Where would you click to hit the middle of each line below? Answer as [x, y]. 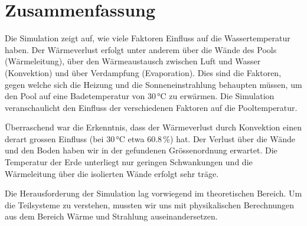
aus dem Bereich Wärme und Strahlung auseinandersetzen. [111, 216]
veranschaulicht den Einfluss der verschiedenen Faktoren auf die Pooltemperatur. [151, 107]
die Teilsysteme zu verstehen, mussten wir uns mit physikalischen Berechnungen [150, 204]
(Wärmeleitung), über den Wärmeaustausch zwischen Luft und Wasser [133, 61]
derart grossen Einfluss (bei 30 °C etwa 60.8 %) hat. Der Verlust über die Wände [150, 138]
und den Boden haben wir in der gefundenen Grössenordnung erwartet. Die [141, 150]
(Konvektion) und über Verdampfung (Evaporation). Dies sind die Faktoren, [143, 72]
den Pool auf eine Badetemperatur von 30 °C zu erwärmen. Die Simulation [140, 96]
